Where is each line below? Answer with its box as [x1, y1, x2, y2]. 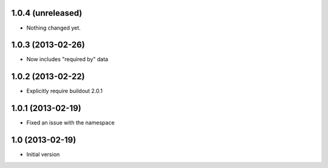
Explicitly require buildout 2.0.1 [26, 88, 103, 95]
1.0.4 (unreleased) [11, 8, 83, 18]
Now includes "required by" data [26, 56, 109, 63]
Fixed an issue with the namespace [26, 119, 115, 126]
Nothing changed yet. [26, 24, 81, 31]
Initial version [26, 151, 60, 158]
